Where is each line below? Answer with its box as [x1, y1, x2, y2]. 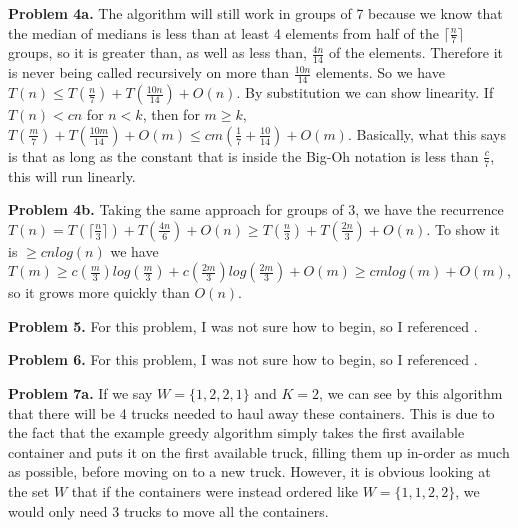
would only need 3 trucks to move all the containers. [8, 500, 329, 521]
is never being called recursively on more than [8, 62, 290, 83]
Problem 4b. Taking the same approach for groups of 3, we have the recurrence [8, 199, 504, 220]
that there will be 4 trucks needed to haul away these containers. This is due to [8, 402, 495, 423]
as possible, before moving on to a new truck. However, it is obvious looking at [8, 461, 491, 482]
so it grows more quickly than [8, 282, 190, 303]
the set [8, 481, 50, 502]
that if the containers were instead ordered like [71, 481, 358, 502]
